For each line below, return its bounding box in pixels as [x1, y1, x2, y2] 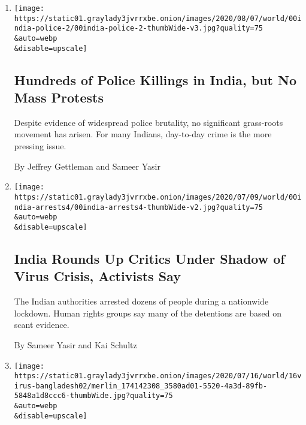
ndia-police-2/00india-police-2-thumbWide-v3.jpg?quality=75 [14, 24, 263, 33]
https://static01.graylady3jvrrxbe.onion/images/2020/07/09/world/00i [14, 192, 302, 201]
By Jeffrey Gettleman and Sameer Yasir [14, 159, 160, 172]
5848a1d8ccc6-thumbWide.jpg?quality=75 [14, 391, 173, 400]
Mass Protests [14, 88, 104, 107]
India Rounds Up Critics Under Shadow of [14, 249, 285, 267]
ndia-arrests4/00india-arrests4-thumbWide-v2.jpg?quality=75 [14, 203, 263, 212]
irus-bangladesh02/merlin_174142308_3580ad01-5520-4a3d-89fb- [14, 381, 268, 390]
